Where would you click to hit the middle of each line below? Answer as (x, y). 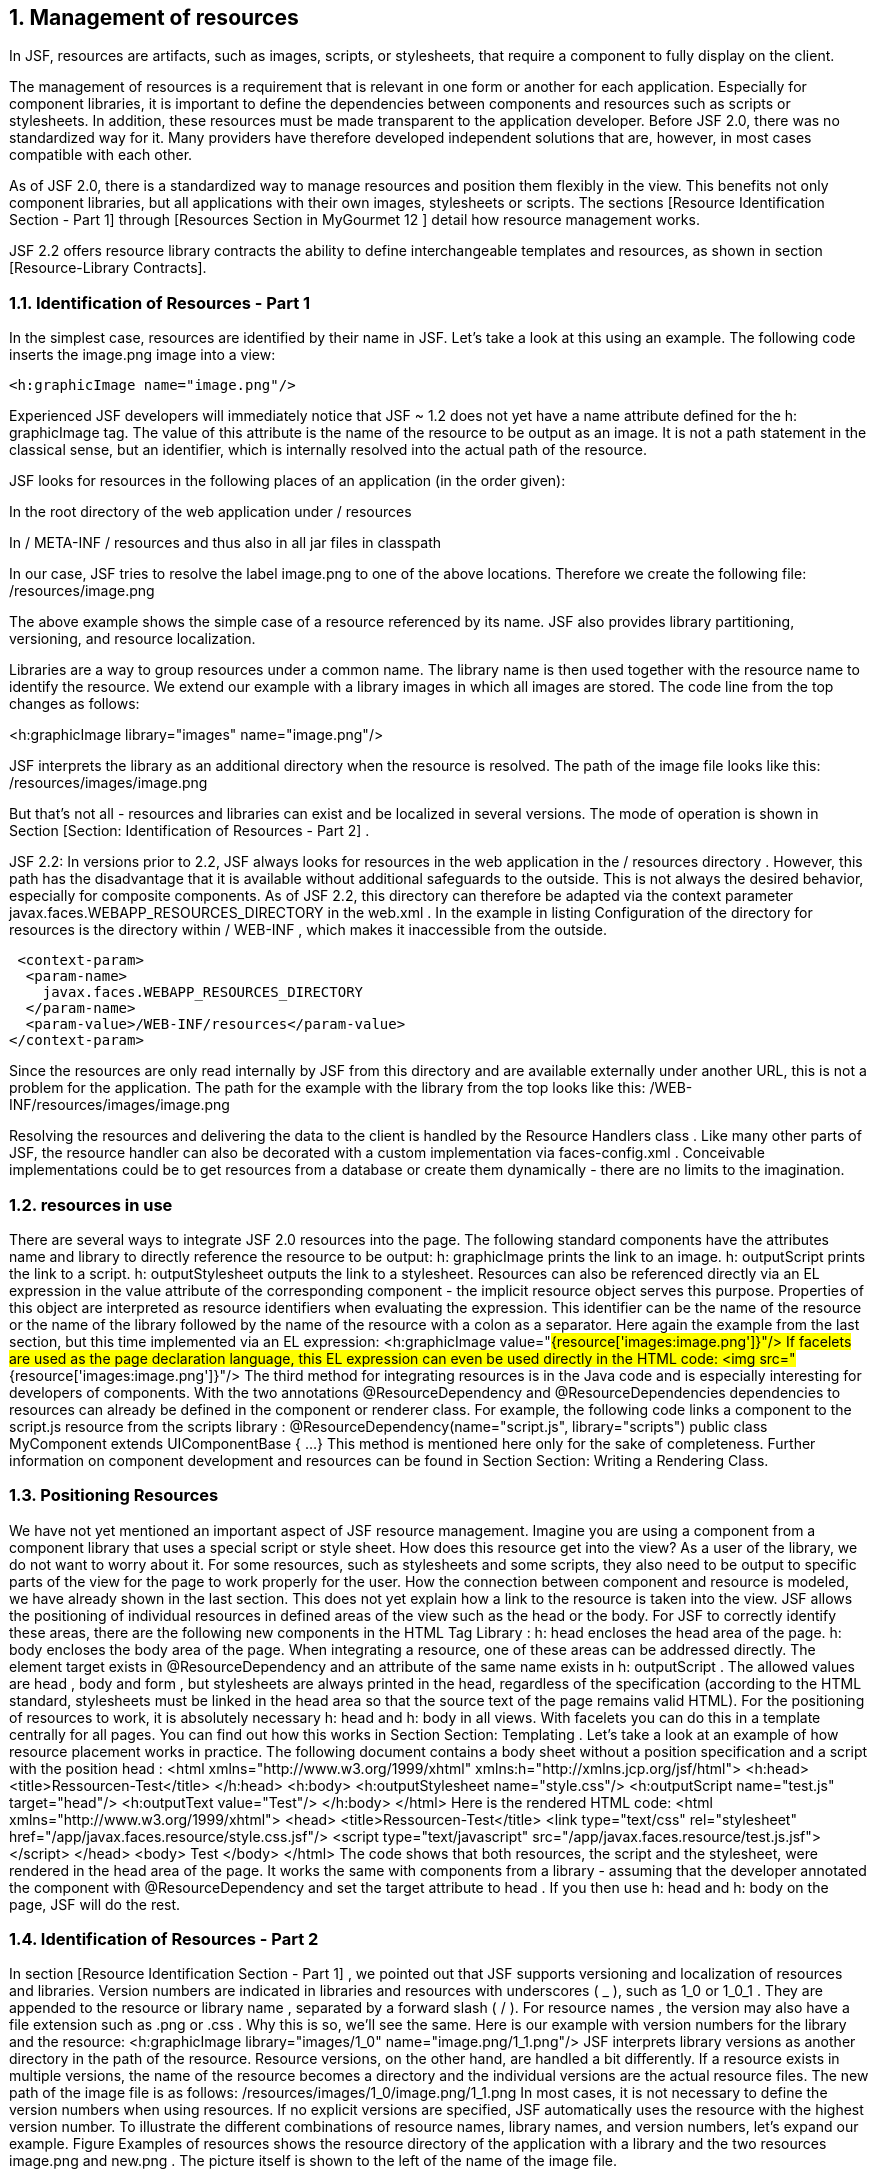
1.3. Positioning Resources (114, 1495)
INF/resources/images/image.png (119, 1105)
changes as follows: (74, 704)
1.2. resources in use (91, 1204)
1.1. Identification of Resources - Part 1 (160, 302)
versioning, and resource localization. (132, 639)
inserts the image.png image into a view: (142, 355)
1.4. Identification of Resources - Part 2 (164, 1939)
